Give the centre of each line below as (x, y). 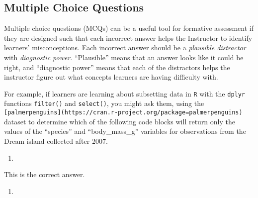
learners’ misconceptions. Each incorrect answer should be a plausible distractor (125, 48)
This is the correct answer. (44, 174)
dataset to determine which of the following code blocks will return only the (120, 121)
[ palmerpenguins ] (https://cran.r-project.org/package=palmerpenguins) (123, 113)
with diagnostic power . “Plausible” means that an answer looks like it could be (124, 57)
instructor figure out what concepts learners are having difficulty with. (111, 77)
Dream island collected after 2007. (56, 141)
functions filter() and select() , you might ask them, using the (104, 103)
